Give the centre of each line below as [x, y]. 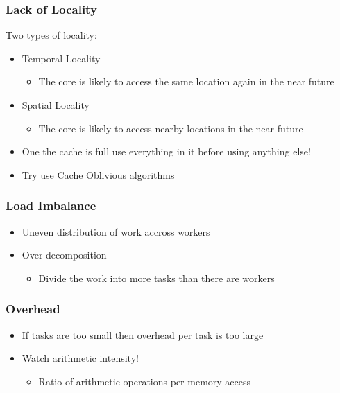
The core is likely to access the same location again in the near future [186, 81]
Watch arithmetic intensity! [80, 358]
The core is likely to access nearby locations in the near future [171, 128]
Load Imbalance [51, 206]
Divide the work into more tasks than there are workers [156, 278]
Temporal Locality [61, 58]
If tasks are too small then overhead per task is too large [143, 334]
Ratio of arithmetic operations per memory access [145, 381]
